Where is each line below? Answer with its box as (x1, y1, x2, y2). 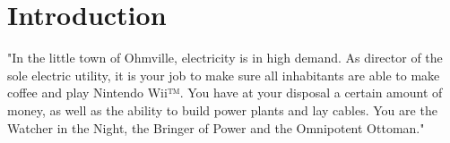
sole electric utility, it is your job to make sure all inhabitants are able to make (7, 65, 440, 84)
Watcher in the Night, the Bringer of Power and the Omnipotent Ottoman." (7, 118, 425, 137)
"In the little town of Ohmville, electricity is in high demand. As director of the (7, 48, 443, 67)
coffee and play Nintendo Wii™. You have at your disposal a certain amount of (7, 83, 443, 102)
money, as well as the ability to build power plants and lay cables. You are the (7, 100, 437, 119)
